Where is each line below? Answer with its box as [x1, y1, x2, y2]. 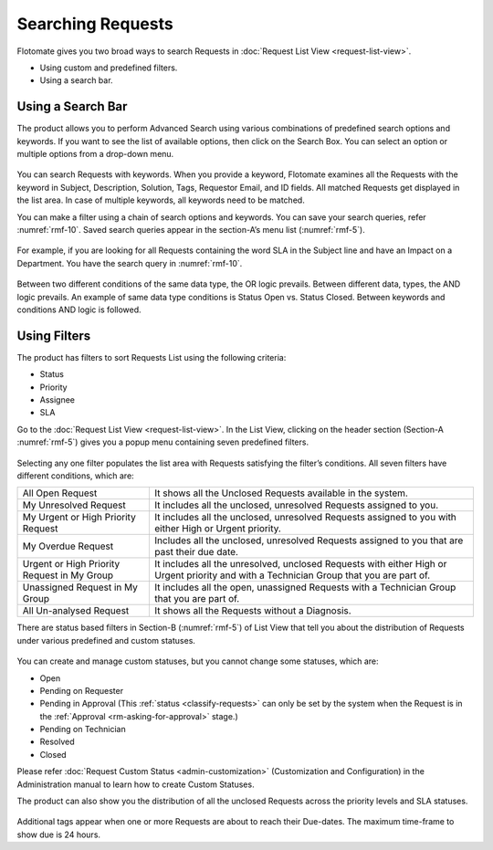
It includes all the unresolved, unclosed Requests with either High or [154, 558, 447, 571]
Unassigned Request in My [22, 581, 139, 593]
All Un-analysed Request [22, 604, 130, 617]
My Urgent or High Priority [22, 511, 136, 524]
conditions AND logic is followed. [16, 304, 142, 315]
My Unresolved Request [22, 498, 127, 511]
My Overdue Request [22, 540, 114, 552]
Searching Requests [16, 14, 173, 34]
